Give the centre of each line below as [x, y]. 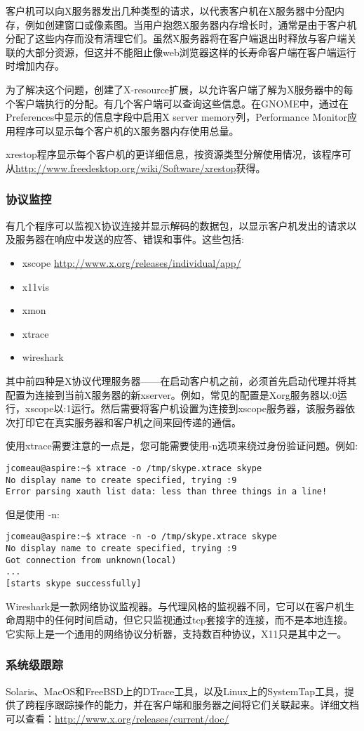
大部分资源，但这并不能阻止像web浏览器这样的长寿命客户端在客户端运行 [190, 52]
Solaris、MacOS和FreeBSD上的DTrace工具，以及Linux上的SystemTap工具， [175, 691]
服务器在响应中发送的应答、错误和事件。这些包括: [129, 239]
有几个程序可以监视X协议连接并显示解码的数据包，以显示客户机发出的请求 [176, 225]
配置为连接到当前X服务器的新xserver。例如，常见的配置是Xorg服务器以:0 [171, 394]
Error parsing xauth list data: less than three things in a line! [167, 492]
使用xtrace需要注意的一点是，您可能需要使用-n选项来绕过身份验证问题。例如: [182, 446]
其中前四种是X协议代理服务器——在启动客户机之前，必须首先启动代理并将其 [181, 380]
